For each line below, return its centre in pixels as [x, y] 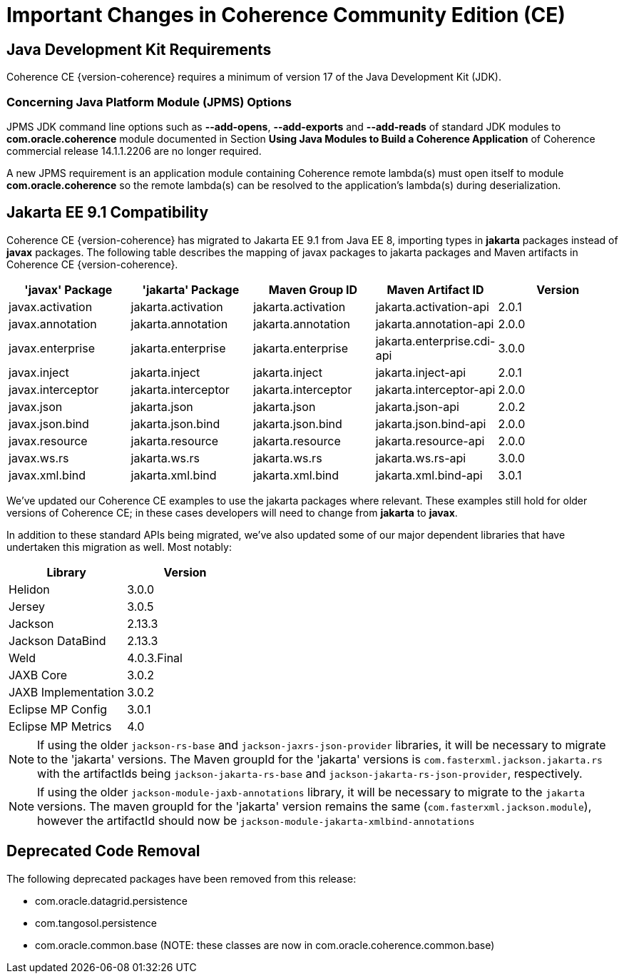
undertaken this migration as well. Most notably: [119, 547]
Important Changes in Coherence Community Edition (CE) [286, 15]
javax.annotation [53, 324]
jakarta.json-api [417, 406]
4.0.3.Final [155, 658]
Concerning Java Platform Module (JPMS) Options [149, 102]
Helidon [29, 589]
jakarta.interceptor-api [435, 389]
